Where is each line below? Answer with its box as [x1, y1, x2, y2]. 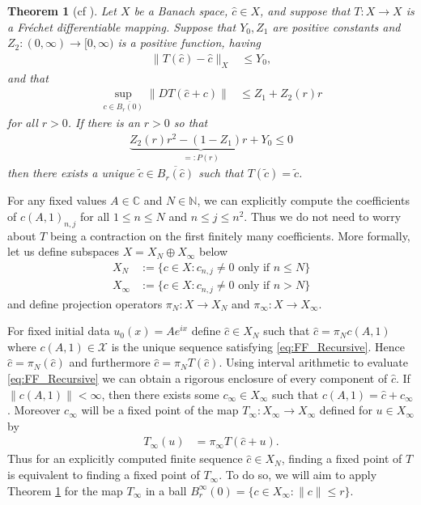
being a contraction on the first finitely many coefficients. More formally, [49, 227, 410, 244]
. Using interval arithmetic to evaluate [219, 354, 408, 371]
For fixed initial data [7, 322, 110, 339]
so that [173, 114, 208, 131]
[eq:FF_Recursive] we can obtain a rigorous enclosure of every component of [7, 370, 388, 387]
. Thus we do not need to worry [244, 207, 402, 224]
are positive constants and [272, 18, 401, 35]
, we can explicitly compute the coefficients [197, 192, 410, 209]
